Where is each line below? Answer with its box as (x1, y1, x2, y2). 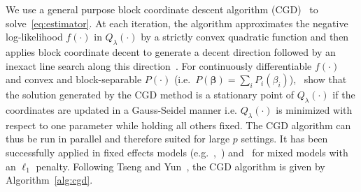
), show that (289, 72, 347, 87)
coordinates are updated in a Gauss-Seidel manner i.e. (6, 102, 238, 117)
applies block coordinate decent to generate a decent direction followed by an (6, 44, 336, 59)
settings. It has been (241, 131, 328, 146)
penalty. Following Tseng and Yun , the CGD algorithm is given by (36, 158, 325, 173)
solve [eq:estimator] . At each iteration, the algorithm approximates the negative (6, 15, 348, 30)
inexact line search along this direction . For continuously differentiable (6, 58, 312, 73)
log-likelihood (6, 29, 63, 44)
